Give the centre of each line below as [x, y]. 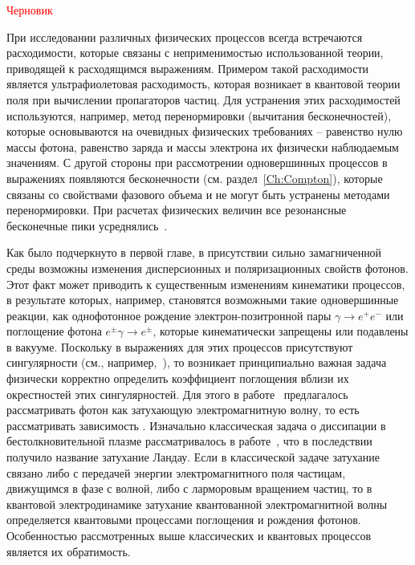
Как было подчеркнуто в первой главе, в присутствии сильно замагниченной [194, 252]
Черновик [30, 10]
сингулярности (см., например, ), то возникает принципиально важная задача [197, 362]
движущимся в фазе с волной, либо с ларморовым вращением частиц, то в [189, 488]
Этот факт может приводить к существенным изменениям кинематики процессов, [206, 284]
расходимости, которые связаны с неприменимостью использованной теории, [195, 53]
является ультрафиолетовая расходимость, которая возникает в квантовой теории [203, 84]
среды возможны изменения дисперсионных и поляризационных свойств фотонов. [207, 268]
